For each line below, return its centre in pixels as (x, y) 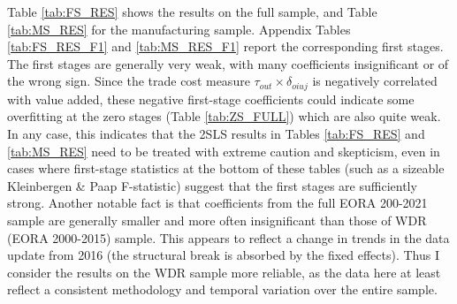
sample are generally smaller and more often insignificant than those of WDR (217, 220)
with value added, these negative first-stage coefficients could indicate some (211, 99)
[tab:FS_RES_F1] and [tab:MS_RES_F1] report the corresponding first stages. (225, 46)
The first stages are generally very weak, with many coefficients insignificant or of (228, 63)
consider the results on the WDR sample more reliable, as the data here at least (224, 272)
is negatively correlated (375, 81)
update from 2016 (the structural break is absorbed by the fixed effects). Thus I (224, 255)
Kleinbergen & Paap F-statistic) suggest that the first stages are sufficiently (212, 185)
